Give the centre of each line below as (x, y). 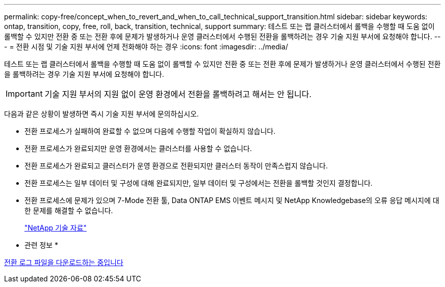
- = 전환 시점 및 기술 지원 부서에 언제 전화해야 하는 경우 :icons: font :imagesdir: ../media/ (146, 47)
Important (24, 94)
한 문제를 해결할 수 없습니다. (69, 210)
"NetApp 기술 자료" (56, 228)
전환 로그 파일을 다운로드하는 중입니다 (64, 262)
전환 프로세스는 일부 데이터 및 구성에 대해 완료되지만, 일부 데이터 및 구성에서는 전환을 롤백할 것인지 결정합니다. (199, 183)
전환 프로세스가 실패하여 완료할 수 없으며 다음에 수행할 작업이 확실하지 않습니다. (150, 131)
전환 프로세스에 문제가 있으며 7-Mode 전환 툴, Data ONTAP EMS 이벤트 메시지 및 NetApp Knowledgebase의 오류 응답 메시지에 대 (232, 200)
